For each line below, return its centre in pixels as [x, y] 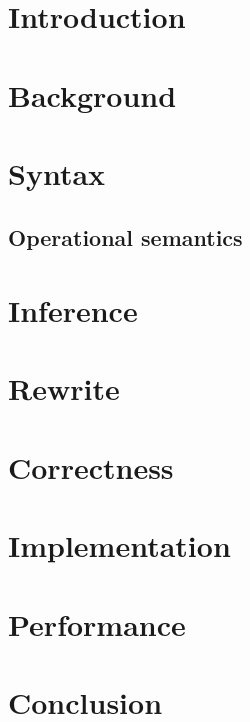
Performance [97, 623]
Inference [73, 310]
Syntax [57, 172]
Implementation [119, 545]
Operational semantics [125, 236]
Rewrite [64, 388]
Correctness [91, 466]
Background [92, 94]
